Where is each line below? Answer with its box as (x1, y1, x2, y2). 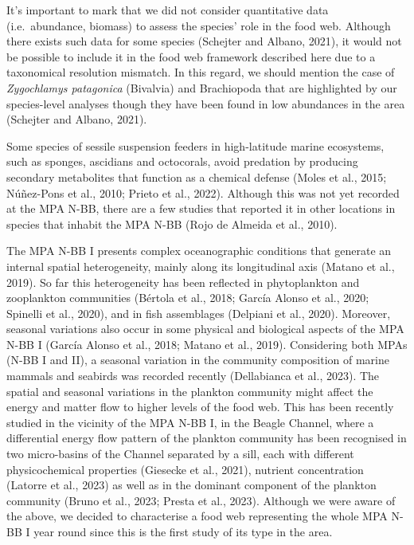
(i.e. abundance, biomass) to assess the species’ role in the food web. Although (6, 17, 391, 33)
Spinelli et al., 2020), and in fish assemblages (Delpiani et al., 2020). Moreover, (6, 304, 391, 321)
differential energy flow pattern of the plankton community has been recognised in (6, 429, 407, 446)
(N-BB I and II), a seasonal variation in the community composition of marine (6, 351, 389, 368)
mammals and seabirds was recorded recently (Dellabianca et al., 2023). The (6, 367, 380, 384)
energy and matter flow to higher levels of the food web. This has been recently (6, 398, 394, 415)
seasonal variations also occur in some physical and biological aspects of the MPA (6, 320, 404, 337)
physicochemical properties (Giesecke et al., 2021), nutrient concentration (6, 461, 364, 477)
